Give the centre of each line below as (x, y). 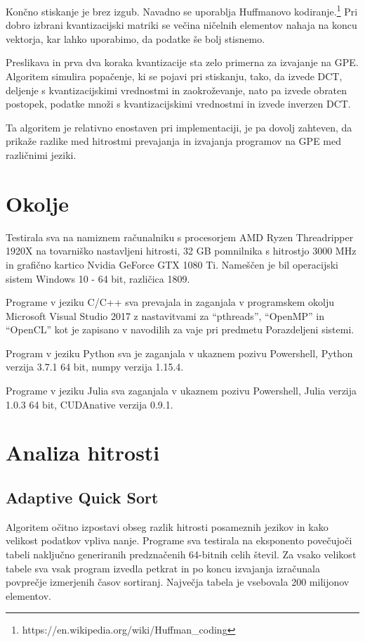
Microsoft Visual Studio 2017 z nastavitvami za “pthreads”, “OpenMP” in (165, 315)
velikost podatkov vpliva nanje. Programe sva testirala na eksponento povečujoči (179, 540)
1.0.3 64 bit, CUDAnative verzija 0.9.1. (89, 404)
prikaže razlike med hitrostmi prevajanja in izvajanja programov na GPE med (174, 141)
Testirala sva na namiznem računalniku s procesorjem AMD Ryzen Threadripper (180, 237)
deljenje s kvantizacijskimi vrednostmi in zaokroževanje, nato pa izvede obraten (177, 90)
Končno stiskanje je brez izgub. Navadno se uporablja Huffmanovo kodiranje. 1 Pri (182, 10)
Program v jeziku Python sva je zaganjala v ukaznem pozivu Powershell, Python (179, 353)
